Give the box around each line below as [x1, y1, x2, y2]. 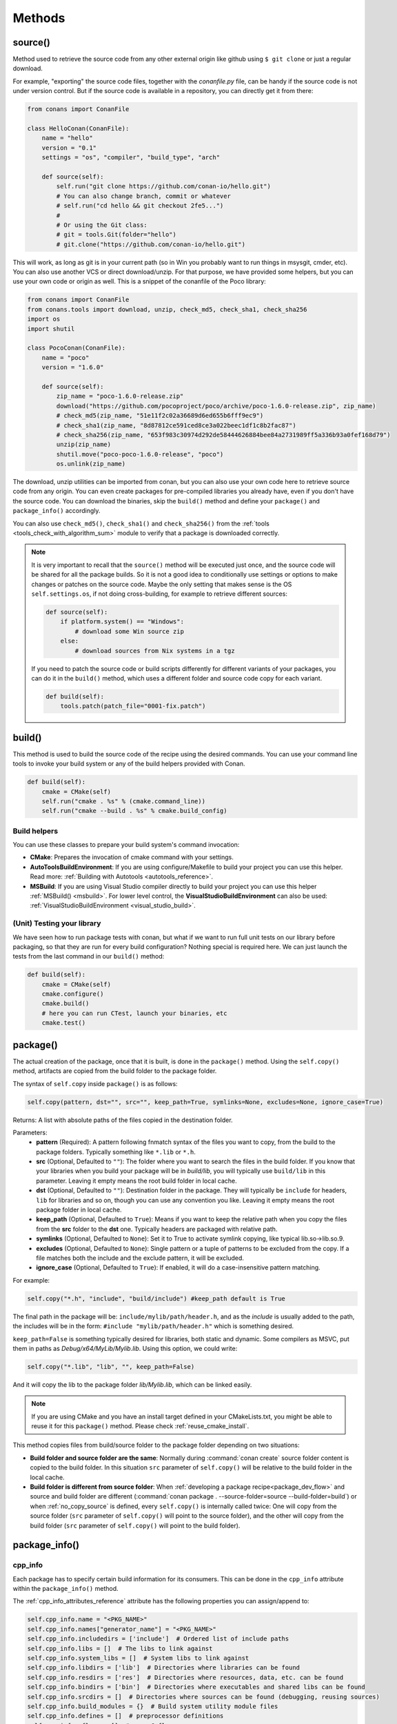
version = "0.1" [41, 143, 96, 152]
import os [27, 315, 61, 323]
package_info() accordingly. [12, 507, 101, 515]
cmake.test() [41, 1019, 86, 1027]
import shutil [27, 325, 75, 332]
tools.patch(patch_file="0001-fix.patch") [60, 702, 206, 710]
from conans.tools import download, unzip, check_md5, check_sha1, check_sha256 [27, 305, 307, 313]
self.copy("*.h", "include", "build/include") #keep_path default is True [27, 1294, 286, 1303]
